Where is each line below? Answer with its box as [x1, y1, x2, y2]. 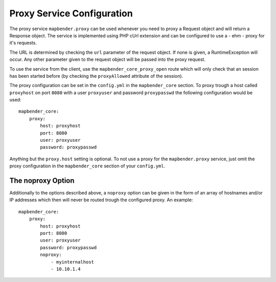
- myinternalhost [51, 259, 95, 265]
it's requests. [9, 40, 37, 46]
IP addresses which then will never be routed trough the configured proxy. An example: [9, 197, 193, 203]
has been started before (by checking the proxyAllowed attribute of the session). [9, 73, 183, 79]
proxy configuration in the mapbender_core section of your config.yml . [9, 163, 166, 169]
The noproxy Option [9, 177, 75, 185]
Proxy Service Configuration [9, 8, 133, 19]
